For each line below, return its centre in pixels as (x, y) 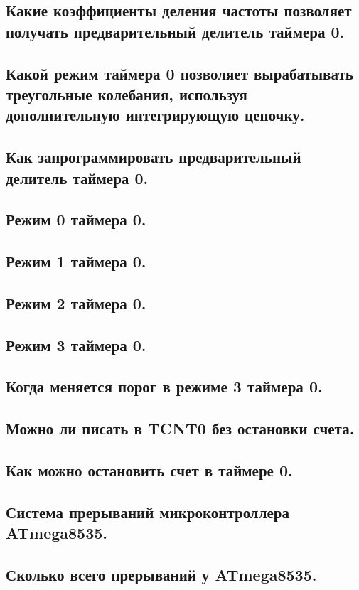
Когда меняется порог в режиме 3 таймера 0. (164, 386)
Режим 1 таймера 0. (76, 261)
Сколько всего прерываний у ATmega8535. (161, 574)
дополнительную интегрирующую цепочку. (155, 115)
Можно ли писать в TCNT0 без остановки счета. (180, 428)
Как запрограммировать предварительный (154, 157)
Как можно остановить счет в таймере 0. (149, 470)
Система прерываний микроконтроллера (148, 511)
